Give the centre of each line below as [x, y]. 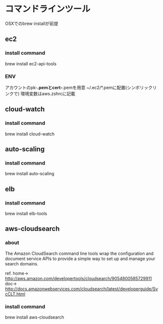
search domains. [22, 263]
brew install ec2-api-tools [31, 63]
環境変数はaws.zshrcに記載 [48, 93]
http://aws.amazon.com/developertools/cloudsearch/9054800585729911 [79, 278]
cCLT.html [15, 294]
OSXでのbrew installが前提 [32, 23]
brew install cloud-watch [30, 134]
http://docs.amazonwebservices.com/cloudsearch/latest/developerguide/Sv [81, 289]
